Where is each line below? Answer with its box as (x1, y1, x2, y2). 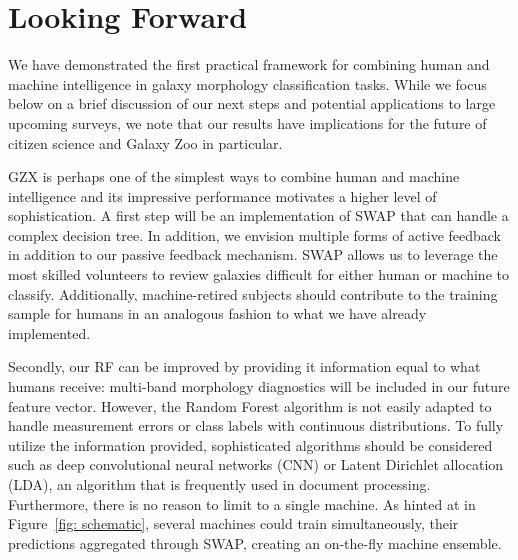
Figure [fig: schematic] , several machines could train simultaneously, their (8, 513, 459, 534)
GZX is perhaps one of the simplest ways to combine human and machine (8, 166, 460, 187)
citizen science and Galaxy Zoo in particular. (8, 132, 283, 153)
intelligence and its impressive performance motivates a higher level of (8, 185, 437, 206)
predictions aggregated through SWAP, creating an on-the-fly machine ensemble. (8, 532, 502, 553)
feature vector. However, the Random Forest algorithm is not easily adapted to (8, 395, 492, 416)
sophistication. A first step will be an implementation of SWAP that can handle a (8, 205, 509, 226)
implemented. (8, 322, 91, 343)
